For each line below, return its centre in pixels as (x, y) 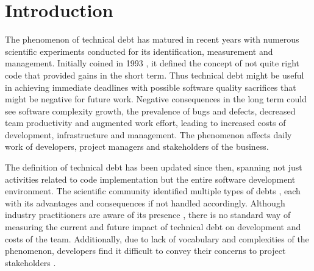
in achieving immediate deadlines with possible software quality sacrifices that (151, 87)
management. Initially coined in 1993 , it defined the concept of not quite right (152, 63)
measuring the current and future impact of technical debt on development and (153, 227)
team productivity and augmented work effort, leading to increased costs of (145, 123)
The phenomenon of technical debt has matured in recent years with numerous (152, 39)
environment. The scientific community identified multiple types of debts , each (153, 191)
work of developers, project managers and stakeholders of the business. (137, 146)
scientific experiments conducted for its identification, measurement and (139, 51)
